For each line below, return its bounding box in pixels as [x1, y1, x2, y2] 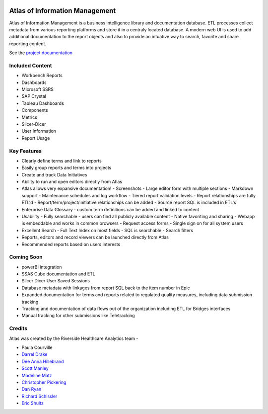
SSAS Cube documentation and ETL [21, 271, 95, 277]
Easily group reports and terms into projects [21, 165, 112, 171]
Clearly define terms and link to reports [21, 158, 102, 164]
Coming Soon [9, 253, 43, 260]
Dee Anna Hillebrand [21, 358, 64, 364]
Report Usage [21, 135, 50, 141]
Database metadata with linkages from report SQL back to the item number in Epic [21, 285, 191, 291]
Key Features [9, 147, 42, 154]
